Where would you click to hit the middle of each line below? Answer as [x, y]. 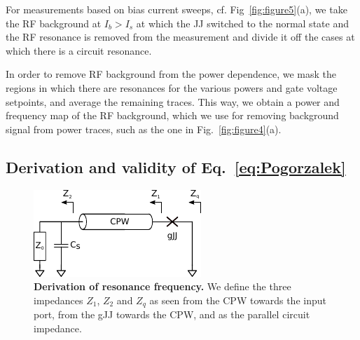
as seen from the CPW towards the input [238, 300]
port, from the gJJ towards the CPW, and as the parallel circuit [172, 314]
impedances [58, 300]
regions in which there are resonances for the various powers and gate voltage [172, 87]
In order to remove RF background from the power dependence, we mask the [171, 74]
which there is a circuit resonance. [79, 50]
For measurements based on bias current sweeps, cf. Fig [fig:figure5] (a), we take [176, 9]
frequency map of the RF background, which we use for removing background [172, 115]
